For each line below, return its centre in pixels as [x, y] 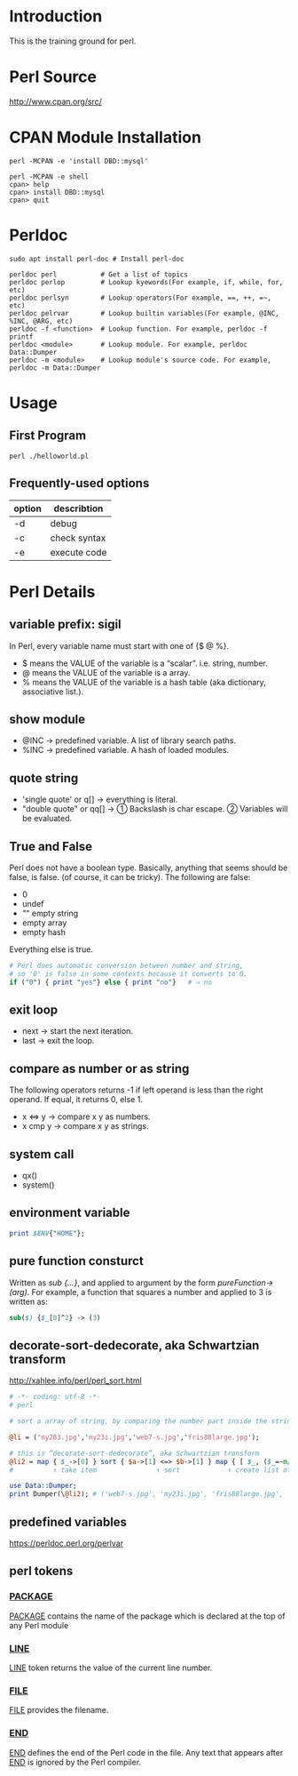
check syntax [78, 538]
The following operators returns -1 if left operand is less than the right [136, 1090]
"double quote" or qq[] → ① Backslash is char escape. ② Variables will [155, 809]
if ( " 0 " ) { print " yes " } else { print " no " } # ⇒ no [111, 982]
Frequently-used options [79, 483]
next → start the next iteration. [77, 1031]
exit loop [34, 1010]
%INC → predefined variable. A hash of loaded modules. [125, 750]
